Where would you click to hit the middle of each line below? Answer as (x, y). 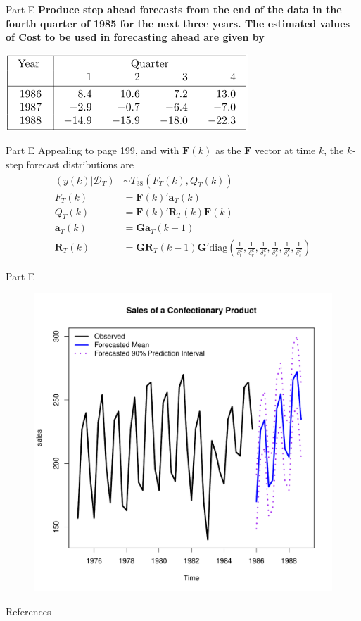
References (28, 611)
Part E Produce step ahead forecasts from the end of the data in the (174, 9)
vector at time (285, 150)
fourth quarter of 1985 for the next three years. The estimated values (178, 23)
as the (228, 150)
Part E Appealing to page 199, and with (93, 150)
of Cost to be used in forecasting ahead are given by (135, 37)
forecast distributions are (80, 164)
